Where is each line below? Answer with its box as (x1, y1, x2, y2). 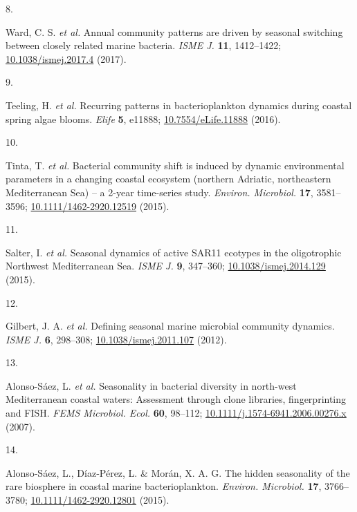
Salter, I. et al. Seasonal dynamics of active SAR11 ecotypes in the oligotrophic (6, 245, 342, 259)
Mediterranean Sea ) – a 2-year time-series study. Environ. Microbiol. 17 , (6, 184, 313, 199)
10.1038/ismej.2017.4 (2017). (6, 51, 127, 66)
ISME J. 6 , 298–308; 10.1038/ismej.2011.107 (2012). (6, 332, 227, 346)
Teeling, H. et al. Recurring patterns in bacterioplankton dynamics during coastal (6, 97, 352, 112)
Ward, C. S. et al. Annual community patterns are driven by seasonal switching (6, 24, 343, 39)
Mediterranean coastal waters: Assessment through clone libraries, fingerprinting (6, 392, 347, 406)
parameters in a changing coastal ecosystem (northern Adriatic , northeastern (6, 171, 331, 186)
